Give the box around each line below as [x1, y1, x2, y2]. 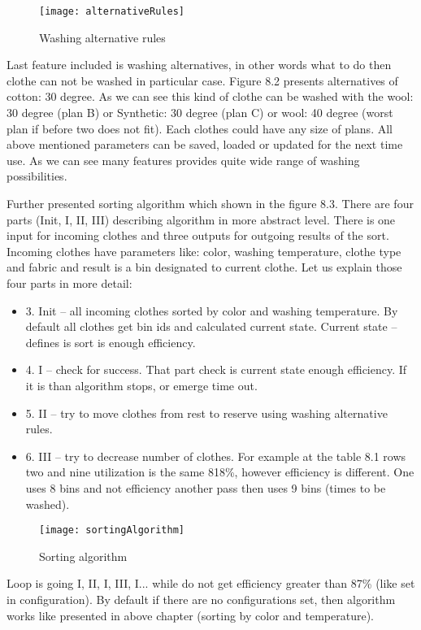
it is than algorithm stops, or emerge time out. [25, 376, 258, 393]
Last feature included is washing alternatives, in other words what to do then [7, 56, 392, 73]
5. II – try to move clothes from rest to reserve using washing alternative [25, 404, 388, 421]
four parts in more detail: [7, 274, 132, 291]
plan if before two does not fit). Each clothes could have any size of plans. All [7, 119, 393, 137]
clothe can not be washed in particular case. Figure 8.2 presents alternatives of [7, 72, 398, 89]
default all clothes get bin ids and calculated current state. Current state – [25, 318, 397, 335]
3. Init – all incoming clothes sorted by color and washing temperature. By [25, 302, 398, 319]
